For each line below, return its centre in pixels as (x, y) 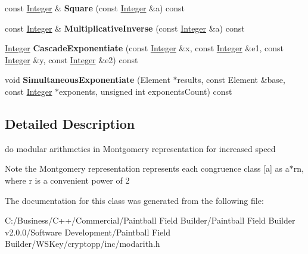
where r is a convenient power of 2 (67, 180)
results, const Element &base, (231, 80)
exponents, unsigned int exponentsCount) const (146, 91)
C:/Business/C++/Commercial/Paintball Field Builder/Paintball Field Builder (150, 220)
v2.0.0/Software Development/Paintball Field (88, 232)
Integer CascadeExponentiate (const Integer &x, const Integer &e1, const (144, 48)
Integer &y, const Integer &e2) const (71, 59)
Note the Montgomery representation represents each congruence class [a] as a (147, 168)
